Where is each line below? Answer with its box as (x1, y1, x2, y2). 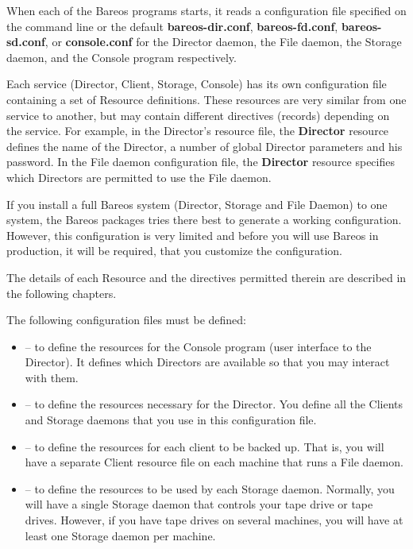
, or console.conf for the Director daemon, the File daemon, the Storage (44, 33, 402, 50)
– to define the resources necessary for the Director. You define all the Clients (25, 396, 403, 412)
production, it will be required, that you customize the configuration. (6, 242, 343, 259)
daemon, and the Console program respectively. (6, 48, 237, 65)
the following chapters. (6, 284, 117, 301)
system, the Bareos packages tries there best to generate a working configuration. (6, 211, 402, 228)
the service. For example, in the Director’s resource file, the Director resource (6, 122, 389, 139)
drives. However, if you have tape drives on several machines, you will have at (25, 512, 403, 528)
